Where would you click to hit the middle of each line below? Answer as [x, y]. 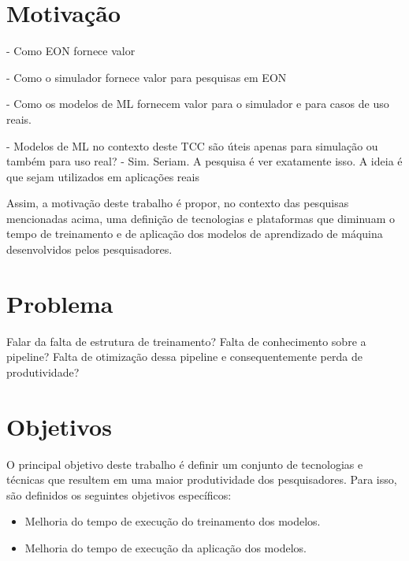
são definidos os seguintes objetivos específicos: [119, 494]
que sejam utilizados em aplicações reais [103, 176]
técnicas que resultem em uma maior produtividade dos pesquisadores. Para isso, [202, 479]
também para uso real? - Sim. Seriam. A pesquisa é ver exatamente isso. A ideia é [204, 161]
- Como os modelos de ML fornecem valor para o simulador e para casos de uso [198, 104]
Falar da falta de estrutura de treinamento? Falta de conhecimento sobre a [186, 341]
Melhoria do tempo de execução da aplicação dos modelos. [165, 548]
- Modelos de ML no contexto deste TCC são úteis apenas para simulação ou [192, 145]
